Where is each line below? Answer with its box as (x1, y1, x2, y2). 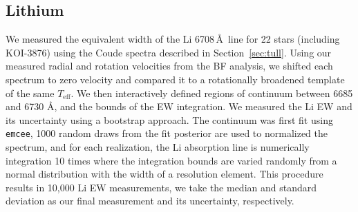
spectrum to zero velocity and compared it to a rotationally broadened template (6, 72, 345, 86)
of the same (6, 85, 55, 100)
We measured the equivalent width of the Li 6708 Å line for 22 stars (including (6, 32, 340, 46)
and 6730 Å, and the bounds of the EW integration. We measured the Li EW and (6, 99, 352, 114)
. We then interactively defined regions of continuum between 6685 (70, 85, 353, 100)
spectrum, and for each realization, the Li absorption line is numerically (6, 140, 310, 154)
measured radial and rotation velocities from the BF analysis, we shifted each (6, 59, 333, 73)
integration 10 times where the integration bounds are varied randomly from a (6, 153, 337, 167)
